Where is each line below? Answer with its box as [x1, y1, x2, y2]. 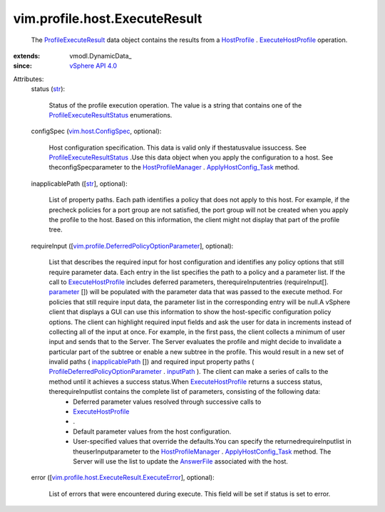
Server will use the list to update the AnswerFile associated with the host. [73, 457, 289, 466]
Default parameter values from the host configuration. [73, 427, 232, 436]
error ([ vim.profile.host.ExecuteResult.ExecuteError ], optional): [31, 474, 215, 482]
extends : [13, 51, 41, 60]
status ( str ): [31, 85, 66, 93]
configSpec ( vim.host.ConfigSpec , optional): [31, 127, 162, 135]
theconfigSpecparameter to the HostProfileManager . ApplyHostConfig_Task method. [48, 163, 299, 172]
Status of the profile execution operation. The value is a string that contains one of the [48, 100, 302, 110]
